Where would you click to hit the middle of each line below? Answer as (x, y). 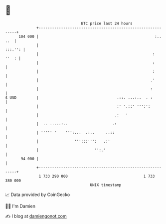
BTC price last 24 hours (107, 23)
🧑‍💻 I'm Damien (20, 206)
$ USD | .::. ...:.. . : (79, 98)
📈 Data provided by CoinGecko (38, 195)
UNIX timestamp (106, 185)
